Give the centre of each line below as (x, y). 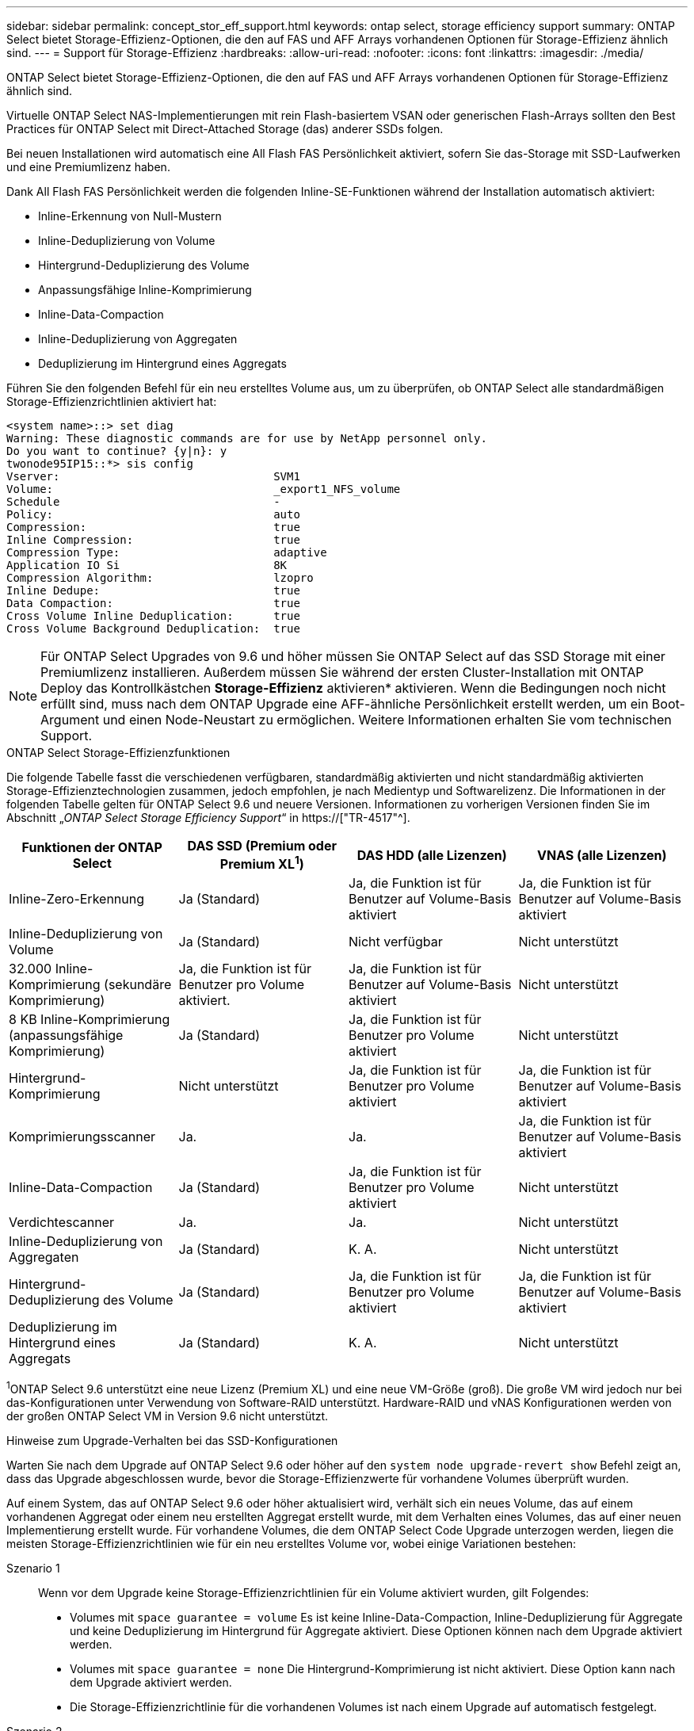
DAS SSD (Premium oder (262, 846)
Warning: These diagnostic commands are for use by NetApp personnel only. (247, 438)
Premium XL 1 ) (262, 863)
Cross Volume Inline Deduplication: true (153, 616)
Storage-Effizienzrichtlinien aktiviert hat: (112, 401)
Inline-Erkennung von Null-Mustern (130, 216)
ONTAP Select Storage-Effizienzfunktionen (118, 753)
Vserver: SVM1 (153, 476)
